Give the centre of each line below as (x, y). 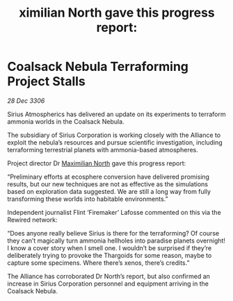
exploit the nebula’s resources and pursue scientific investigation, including (115, 142)
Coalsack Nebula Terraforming (98, 67)
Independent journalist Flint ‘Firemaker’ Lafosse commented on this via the (114, 212)
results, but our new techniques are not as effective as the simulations (108, 184)
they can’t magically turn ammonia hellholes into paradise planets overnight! (116, 241)
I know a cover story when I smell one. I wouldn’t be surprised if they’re (110, 247)
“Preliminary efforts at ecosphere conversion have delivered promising (109, 177)
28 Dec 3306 (26, 100)
